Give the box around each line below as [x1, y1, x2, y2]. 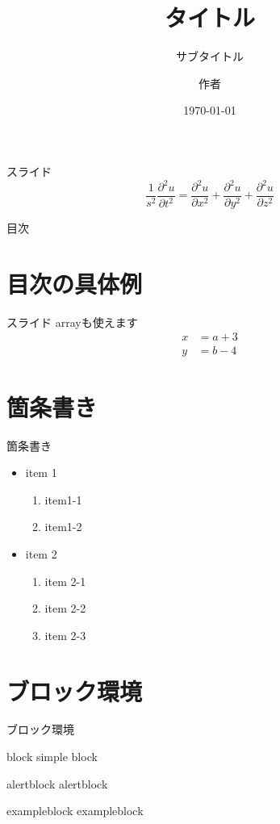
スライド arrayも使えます [6, 313, 138, 330]
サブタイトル [176, 48, 244, 65]
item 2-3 [44, 626, 86, 643]
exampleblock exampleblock [6, 802, 144, 819]
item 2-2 [44, 600, 86, 617]
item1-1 [44, 491, 82, 508]
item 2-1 [44, 572, 86, 589]
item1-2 [44, 518, 82, 535]
